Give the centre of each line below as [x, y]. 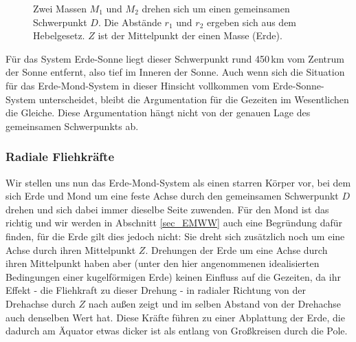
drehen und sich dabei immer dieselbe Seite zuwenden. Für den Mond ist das [167, 209]
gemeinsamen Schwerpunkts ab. [72, 126]
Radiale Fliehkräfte [60, 157]
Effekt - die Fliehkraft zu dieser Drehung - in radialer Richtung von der [156, 290]
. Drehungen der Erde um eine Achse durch [236, 249]
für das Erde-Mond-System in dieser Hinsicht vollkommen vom [138, 85]
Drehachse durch [41, 303]
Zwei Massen [60, 8]
